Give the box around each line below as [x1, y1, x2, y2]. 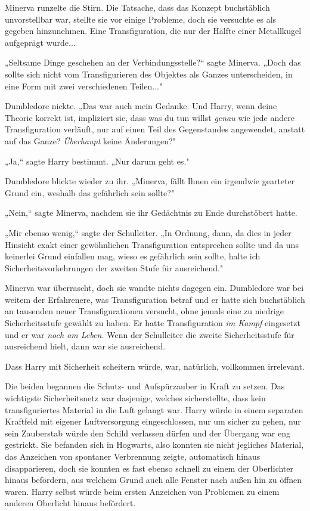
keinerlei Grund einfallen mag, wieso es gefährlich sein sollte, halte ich [5, 250, 261, 262]
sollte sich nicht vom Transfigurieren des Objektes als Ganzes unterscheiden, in [5, 67, 293, 80]
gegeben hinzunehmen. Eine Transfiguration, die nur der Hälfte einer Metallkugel [5, 24, 302, 37]
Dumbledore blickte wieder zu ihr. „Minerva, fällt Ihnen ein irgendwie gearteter [5, 175, 295, 187]
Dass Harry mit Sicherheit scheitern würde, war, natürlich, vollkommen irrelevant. [5, 360, 305, 372]
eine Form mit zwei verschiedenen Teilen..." [5, 79, 163, 92]
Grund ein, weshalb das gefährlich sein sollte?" [5, 186, 175, 199]
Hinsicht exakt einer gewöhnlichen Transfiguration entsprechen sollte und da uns [5, 238, 299, 250]
